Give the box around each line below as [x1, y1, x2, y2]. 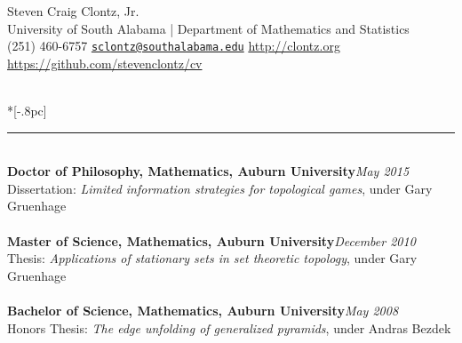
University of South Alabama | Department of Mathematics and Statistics [7, 19, 410, 37]
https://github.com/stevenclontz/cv [7, 53, 203, 72]
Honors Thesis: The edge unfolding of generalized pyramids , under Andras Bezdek [7, 318, 451, 337]
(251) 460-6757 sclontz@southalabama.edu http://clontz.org [7, 36, 340, 55]
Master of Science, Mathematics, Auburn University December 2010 [7, 231, 416, 250]
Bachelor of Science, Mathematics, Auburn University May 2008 [7, 300, 399, 319]
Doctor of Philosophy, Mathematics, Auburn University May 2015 [7, 162, 410, 180]
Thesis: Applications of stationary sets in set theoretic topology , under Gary [7, 249, 418, 267]
